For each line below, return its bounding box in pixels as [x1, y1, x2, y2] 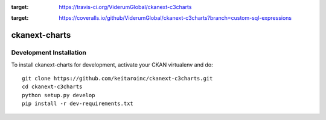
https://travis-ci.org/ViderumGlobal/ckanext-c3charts [59, 4, 192, 10]
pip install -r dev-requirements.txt [22, 100, 134, 107]
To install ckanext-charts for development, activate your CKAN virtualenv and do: [11, 61, 214, 68]
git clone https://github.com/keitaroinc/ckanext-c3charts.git [22, 75, 213, 82]
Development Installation [11, 49, 87, 57]
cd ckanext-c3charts [22, 83, 83, 90]
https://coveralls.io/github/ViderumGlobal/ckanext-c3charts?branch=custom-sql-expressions [59, 14, 292, 22]
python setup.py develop [22, 92, 95, 98]
